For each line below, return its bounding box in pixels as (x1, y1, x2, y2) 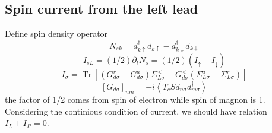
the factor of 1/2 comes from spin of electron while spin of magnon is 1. (5, 93, 265, 106)
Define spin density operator (5, 27, 108, 40)
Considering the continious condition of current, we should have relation (5, 104, 267, 117)
